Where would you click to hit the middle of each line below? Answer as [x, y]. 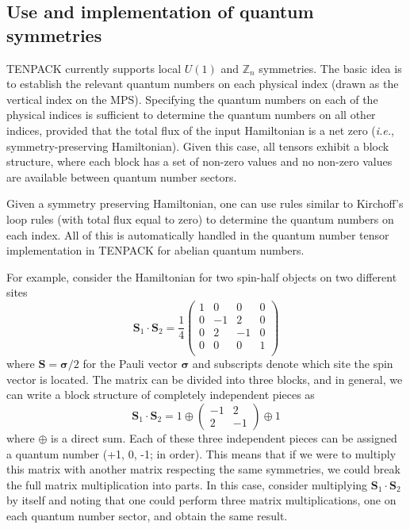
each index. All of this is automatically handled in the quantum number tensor [198, 234]
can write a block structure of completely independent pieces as [161, 395]
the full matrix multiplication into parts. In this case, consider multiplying [187, 484]
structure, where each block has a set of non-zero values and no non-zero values [199, 161]
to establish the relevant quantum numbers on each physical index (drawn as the [203, 84]
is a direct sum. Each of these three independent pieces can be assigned [224, 437]
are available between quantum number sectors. [122, 176]
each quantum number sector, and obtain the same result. [147, 515]
